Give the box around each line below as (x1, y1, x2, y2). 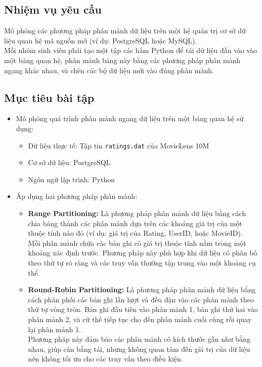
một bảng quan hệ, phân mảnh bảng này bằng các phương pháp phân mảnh (4, 55, 241, 65)
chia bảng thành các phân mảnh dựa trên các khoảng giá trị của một (28, 218, 242, 228)
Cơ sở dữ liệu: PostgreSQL (28, 157, 111, 168)
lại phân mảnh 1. (28, 324, 81, 334)
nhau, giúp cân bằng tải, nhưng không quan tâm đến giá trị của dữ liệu (28, 343, 250, 354)
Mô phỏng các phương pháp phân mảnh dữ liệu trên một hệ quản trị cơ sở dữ (4, 25, 246, 36)
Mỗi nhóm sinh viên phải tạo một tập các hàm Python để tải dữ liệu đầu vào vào (4, 45, 257, 56)
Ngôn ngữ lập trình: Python (28, 174, 115, 184)
